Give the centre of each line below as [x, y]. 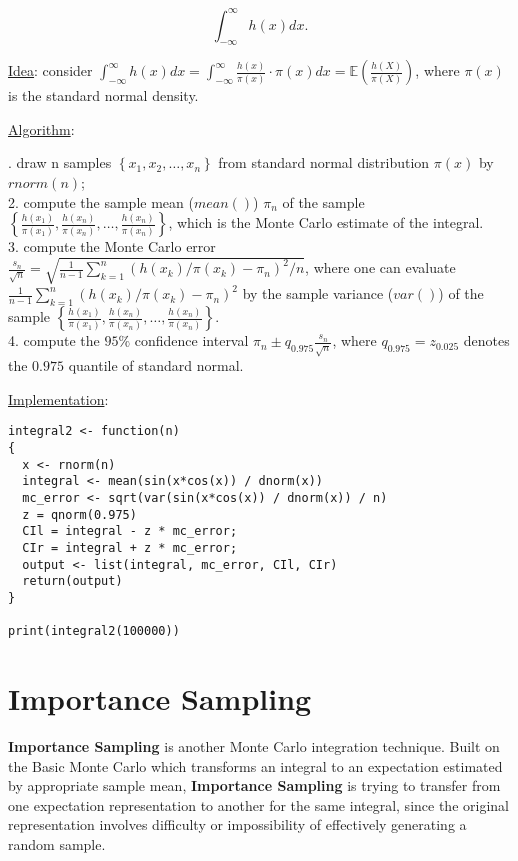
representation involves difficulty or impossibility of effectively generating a [237, 824]
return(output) [72, 581]
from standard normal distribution [324, 162]
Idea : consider [50, 70]
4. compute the [54, 340]
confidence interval [191, 340]
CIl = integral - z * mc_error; [130, 531]
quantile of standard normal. [156, 365]
